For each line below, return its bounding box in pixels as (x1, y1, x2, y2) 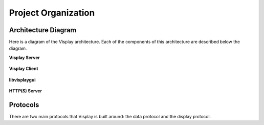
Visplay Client (9, 66, 39, 72)
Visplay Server (9, 54, 40, 61)
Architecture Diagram (9, 26, 77, 34)
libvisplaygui (9, 77, 36, 83)
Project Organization (9, 7, 95, 18)
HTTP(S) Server (9, 88, 42, 94)
